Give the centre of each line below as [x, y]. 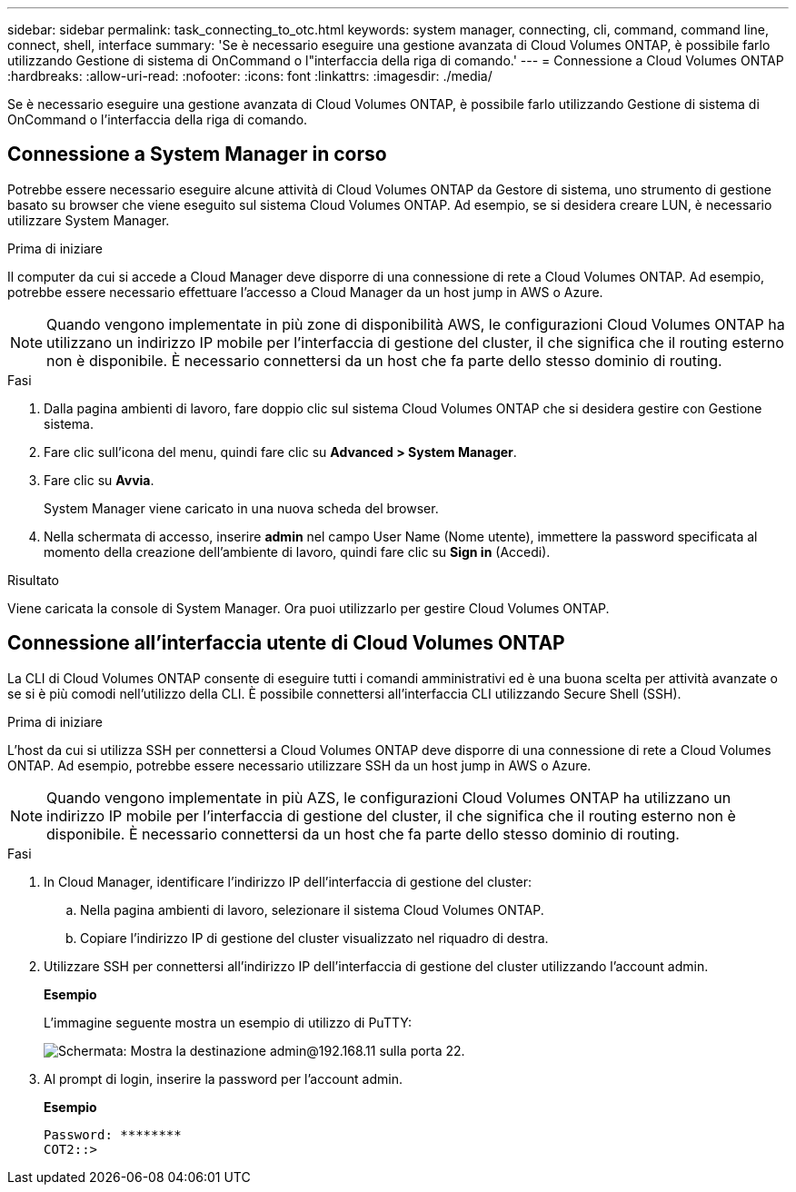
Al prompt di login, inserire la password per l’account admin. [223, 1078]
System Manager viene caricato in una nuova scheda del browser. [241, 508]
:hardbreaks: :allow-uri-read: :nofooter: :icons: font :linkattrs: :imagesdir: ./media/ [250, 76]
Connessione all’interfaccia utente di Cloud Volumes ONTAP [286, 643]
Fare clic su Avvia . [99, 480]
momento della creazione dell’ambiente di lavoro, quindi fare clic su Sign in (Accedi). [297, 551]
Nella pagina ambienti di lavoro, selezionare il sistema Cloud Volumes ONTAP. [312, 909]
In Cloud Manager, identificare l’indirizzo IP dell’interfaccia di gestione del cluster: [288, 881]
